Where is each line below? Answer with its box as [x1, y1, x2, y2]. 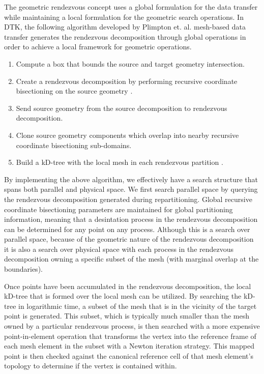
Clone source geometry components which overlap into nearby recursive [16, 129, 239, 140]
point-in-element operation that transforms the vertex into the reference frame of [4, 330, 256, 341]
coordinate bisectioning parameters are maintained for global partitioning [4, 204, 233, 214]
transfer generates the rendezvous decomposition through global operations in [4, 31, 246, 42]
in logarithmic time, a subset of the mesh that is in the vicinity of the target [18, 300, 257, 311]
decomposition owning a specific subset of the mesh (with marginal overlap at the [4, 253, 259, 264]
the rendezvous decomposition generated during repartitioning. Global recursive [4, 193, 252, 204]
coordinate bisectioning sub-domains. [16, 139, 132, 150]
